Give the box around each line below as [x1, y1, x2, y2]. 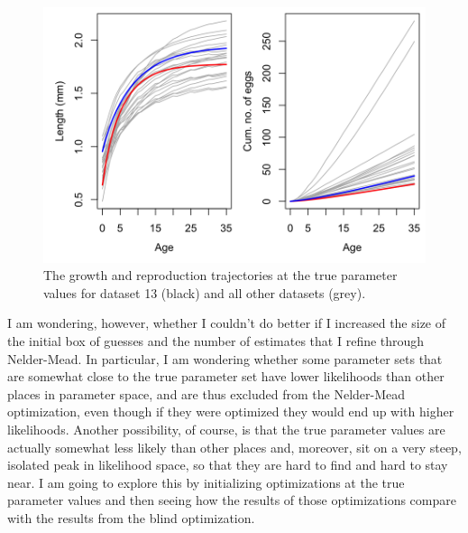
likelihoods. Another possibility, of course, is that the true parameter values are [7, 420, 445, 438]
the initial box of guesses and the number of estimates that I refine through [7, 332, 425, 351]
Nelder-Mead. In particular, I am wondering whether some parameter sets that [7, 349, 443, 368]
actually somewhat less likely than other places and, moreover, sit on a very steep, [7, 437, 462, 456]
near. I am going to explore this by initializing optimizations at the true [7, 472, 405, 491]
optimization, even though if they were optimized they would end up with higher [7, 402, 454, 421]
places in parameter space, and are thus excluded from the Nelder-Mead [7, 384, 406, 403]
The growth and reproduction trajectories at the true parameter [43, 266, 398, 285]
